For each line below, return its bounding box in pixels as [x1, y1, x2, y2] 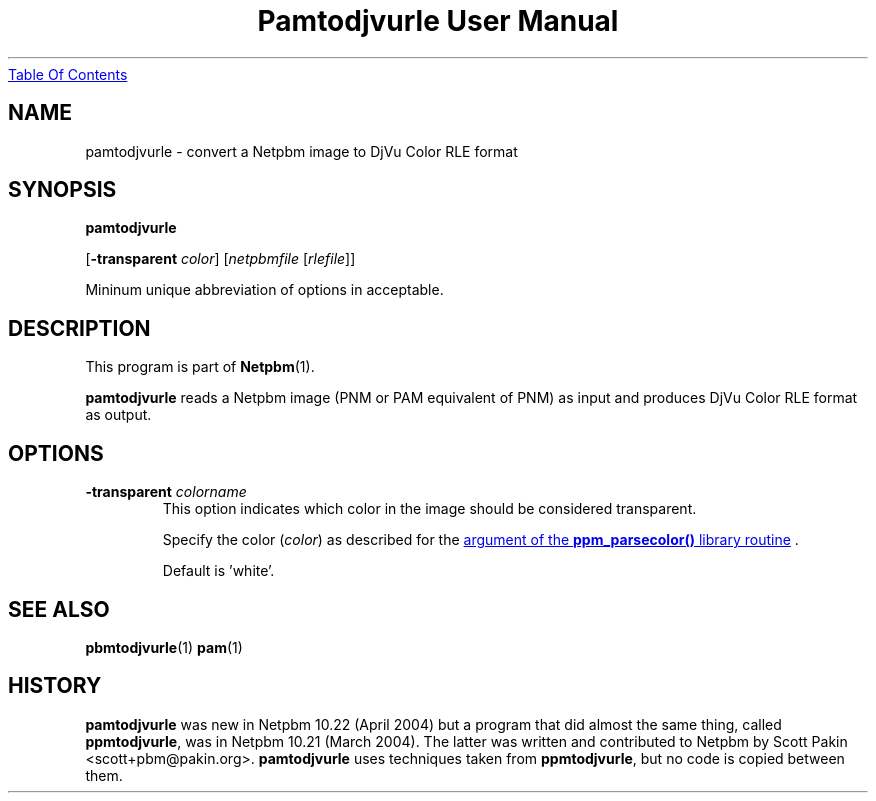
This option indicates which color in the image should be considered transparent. [162, 500, 697, 518]
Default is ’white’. [162, 562, 275, 580]
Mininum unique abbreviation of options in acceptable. [85, 281, 444, 299]
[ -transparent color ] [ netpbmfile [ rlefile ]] [85, 250, 356, 268]
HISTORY [8, 673, 102, 699]
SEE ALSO [8, 596, 110, 622]
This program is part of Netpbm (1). [85, 358, 315, 376]
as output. [85, 406, 152, 424]
